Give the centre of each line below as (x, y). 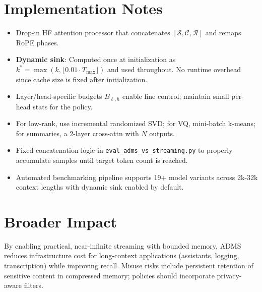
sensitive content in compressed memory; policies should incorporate (109, 275)
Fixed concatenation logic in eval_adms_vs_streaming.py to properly (124, 150)
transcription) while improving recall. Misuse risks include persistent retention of (129, 266)
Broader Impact (60, 221)
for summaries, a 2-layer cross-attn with (77, 133)
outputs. (162, 133)
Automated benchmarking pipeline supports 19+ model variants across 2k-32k (137, 177)
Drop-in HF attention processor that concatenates (93, 33)
